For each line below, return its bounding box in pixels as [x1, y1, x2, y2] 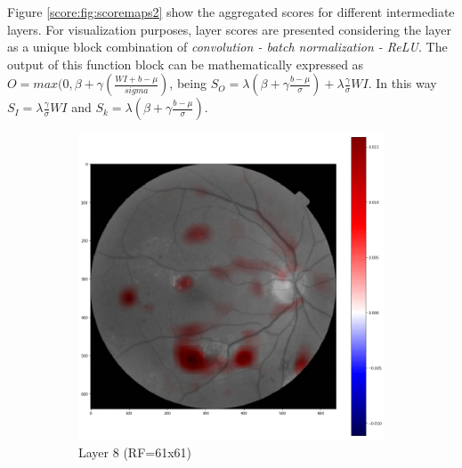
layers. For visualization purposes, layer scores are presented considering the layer [7, 20, 451, 38]
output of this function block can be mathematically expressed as [7, 54, 364, 73]
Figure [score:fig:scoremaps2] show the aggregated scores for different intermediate [7, 3, 455, 20]
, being [169, 74, 207, 93]
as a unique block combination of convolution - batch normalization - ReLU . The [7, 37, 448, 56]
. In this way [368, 74, 437, 93]
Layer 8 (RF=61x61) [78, 442, 192, 461]
